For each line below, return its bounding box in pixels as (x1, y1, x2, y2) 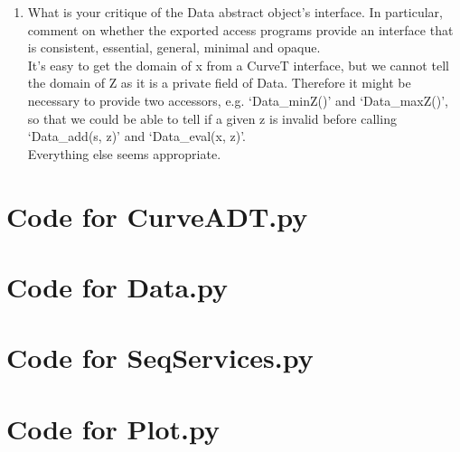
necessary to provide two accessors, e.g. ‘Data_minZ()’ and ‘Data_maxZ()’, (27, 90, 448, 109)
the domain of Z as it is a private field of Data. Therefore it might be (27, 73, 411, 92)
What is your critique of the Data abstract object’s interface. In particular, (27, 3, 443, 21)
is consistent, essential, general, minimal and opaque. (27, 38, 321, 57)
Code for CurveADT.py (6, 197, 308, 234)
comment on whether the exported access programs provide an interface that (27, 20, 454, 39)
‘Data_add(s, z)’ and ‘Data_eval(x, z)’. (27, 127, 247, 146)
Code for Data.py (6, 268, 229, 305)
